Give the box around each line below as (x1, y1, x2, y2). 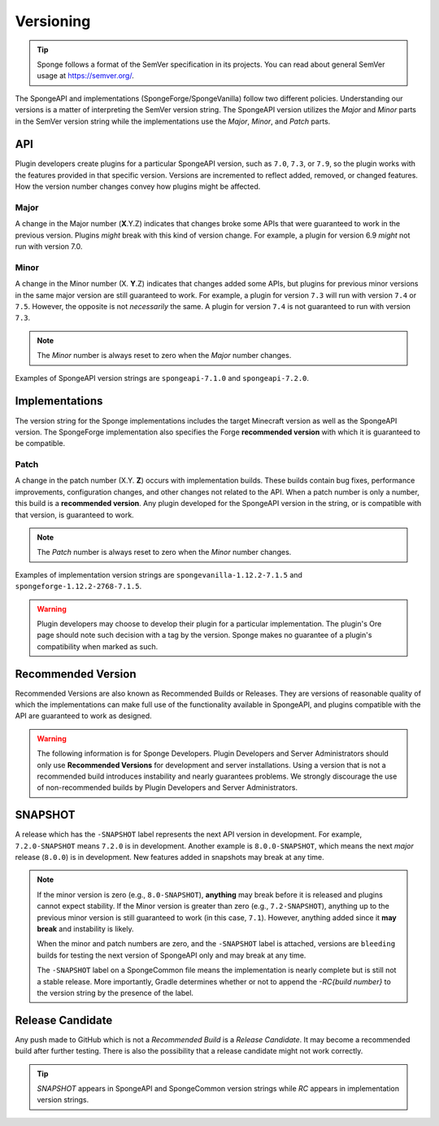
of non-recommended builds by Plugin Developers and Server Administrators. (37, 783, 298, 792)
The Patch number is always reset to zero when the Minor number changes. (37, 548, 292, 557)
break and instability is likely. (37, 924, 134, 933)
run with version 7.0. (15, 242, 83, 251)
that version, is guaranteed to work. (15, 509, 134, 520)
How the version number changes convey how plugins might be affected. (15, 181, 261, 191)
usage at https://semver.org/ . (37, 71, 134, 81)
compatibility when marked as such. (37, 641, 159, 651)
